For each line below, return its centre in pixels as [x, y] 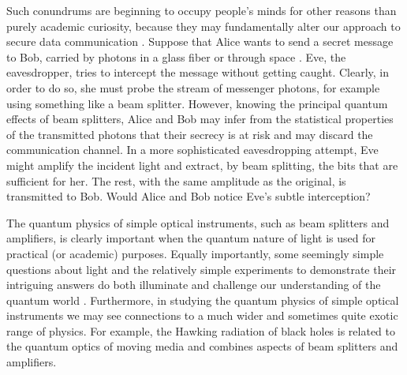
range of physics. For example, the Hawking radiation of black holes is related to [201, 330]
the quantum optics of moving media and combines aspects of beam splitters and [202, 346]
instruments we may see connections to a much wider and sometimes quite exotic [202, 315]
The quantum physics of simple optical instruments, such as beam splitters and [198, 222]
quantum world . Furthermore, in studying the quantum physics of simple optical [203, 300]
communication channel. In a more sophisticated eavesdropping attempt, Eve [192, 150]
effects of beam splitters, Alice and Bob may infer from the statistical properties [200, 119]
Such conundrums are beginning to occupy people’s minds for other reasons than [202, 10]
